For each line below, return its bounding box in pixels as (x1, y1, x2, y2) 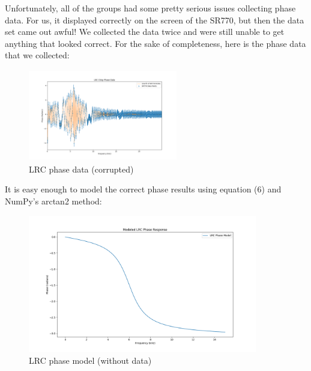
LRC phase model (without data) (29, 354, 152, 366)
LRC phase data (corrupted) (29, 162, 134, 175)
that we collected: (5, 49, 70, 61)
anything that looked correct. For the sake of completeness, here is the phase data (5, 37, 306, 49)
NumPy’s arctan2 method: (5, 194, 102, 207)
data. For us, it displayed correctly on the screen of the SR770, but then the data (5, 13, 304, 26)
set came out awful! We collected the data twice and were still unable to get (5, 25, 285, 38)
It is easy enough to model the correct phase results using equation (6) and (5, 183, 282, 195)
